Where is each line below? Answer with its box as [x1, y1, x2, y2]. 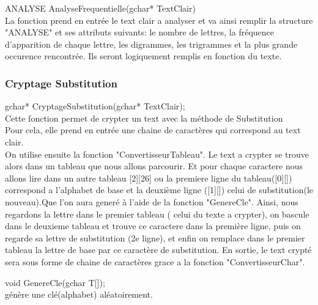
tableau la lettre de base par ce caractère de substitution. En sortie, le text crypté [5, 243, 312, 256]
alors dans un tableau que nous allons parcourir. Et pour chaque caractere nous [5, 160, 303, 172]
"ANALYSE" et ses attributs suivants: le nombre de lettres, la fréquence [5, 26, 275, 39]
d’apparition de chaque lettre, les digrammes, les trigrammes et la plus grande [5, 37, 298, 50]
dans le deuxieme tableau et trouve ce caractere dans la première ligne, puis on [5, 219, 301, 232]
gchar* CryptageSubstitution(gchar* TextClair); [5, 100, 185, 112]
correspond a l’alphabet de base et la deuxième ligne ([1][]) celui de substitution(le [5, 183, 314, 196]
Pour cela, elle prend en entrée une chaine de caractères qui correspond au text [5, 123, 301, 136]
